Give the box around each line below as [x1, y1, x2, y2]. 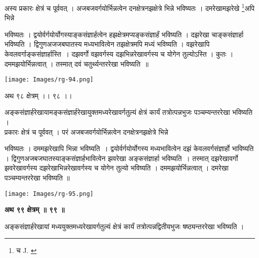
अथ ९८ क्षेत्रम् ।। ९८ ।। [4, 90, 73, 100]
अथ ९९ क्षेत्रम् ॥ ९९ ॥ [4, 204, 65, 215]
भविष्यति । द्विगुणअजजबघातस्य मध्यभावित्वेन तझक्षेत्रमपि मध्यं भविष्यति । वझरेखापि [4, 39, 210, 49]
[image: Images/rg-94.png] [4, 76, 93, 84]
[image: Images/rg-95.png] [4, 190, 93, 197]
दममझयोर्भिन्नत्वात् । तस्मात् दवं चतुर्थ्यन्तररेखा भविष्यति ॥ [4, 58, 149, 69]
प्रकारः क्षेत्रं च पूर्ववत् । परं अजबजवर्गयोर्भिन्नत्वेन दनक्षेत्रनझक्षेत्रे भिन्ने [4, 126, 169, 137]
